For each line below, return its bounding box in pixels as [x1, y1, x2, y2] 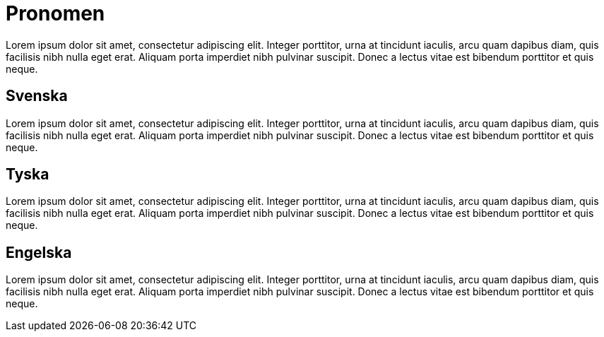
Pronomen [6, 1, 105, 25]
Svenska [6, 87, 68, 105]
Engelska [6, 243, 72, 261]
